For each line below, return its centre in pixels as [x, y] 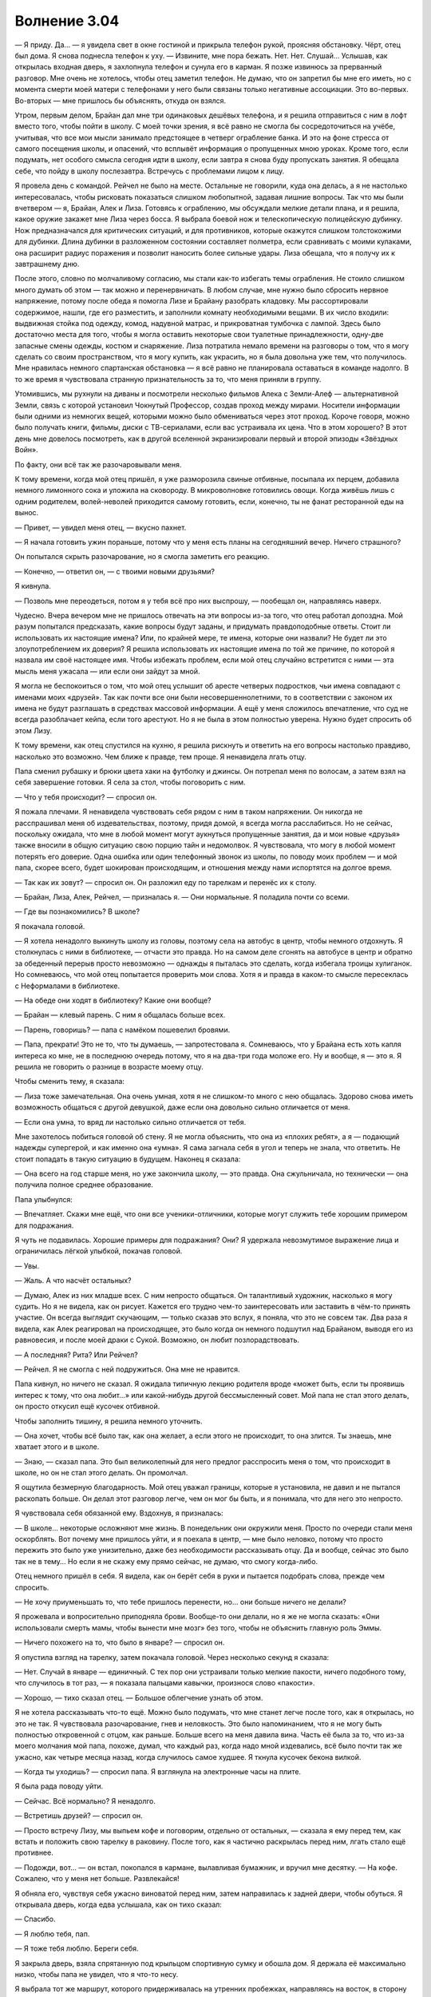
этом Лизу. [34, 730]
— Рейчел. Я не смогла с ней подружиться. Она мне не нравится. [127, 1369]
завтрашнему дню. [47, 264]
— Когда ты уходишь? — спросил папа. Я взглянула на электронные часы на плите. [158, 1772]
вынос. [27, 513]
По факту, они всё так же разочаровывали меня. [98, 464]
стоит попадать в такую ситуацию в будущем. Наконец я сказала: [128, 1159]
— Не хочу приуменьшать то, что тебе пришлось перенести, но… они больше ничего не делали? [180, 1602]
